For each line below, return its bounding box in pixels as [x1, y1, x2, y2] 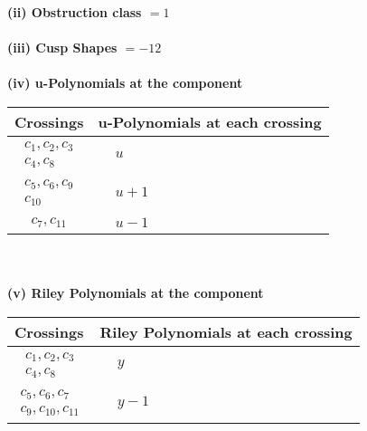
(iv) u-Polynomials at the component [7, 73, 243, 92]
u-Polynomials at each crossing [98, 110, 322, 132]
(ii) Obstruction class [7, 3, 142, 21]
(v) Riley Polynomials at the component [7, 283, 264, 302]
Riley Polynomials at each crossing [99, 321, 353, 343]
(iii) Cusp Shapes [7, 38, 118, 57]
